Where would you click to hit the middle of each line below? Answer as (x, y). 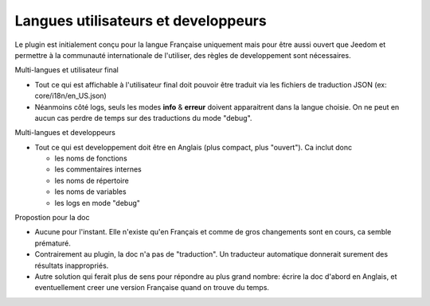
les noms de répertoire (92, 180)
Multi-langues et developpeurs (65, 133)
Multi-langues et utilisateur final (66, 70)
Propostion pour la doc (52, 218)
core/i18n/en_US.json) (70, 96)
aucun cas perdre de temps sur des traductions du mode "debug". (143, 118)
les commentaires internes (98, 169)
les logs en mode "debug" (98, 203)
